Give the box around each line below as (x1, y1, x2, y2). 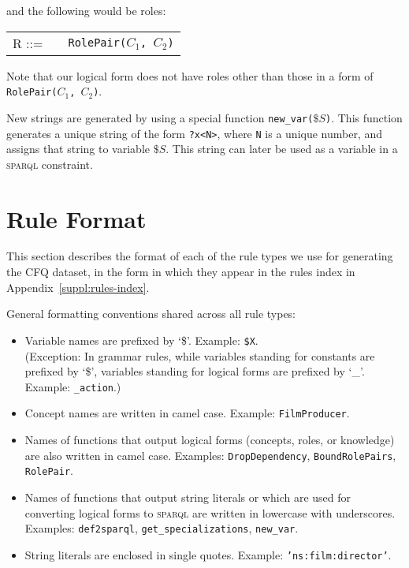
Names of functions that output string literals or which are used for (24, 488, 351, 505)
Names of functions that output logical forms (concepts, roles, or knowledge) (24, 432, 395, 447)
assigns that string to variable (6, 140, 150, 157)
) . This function (325, 109, 403, 125)
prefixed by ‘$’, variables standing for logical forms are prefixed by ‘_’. (24, 363, 365, 379)
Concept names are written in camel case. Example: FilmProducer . (24, 405, 350, 421)
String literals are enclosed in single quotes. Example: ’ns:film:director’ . (24, 546, 392, 562)
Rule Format (6, 202, 147, 234)
